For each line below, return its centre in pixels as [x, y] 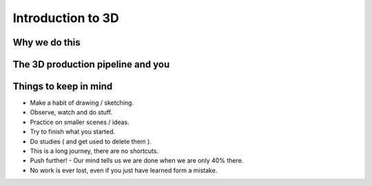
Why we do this [46, 42]
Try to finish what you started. [73, 132]
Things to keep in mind [63, 86]
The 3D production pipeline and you [91, 64]
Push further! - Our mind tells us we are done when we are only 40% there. [137, 161]
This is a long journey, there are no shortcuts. [94, 151]
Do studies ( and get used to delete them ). [91, 141]
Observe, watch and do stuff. [71, 112]
